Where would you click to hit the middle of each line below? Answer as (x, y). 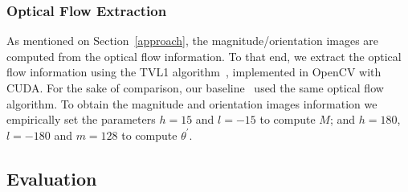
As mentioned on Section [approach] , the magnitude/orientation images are (193, 41)
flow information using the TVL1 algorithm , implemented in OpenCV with (194, 72)
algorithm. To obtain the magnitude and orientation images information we (192, 103)
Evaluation (52, 178)
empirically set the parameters (81, 119)
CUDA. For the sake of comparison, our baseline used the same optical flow (195, 88)
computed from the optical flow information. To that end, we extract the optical (204, 56)
